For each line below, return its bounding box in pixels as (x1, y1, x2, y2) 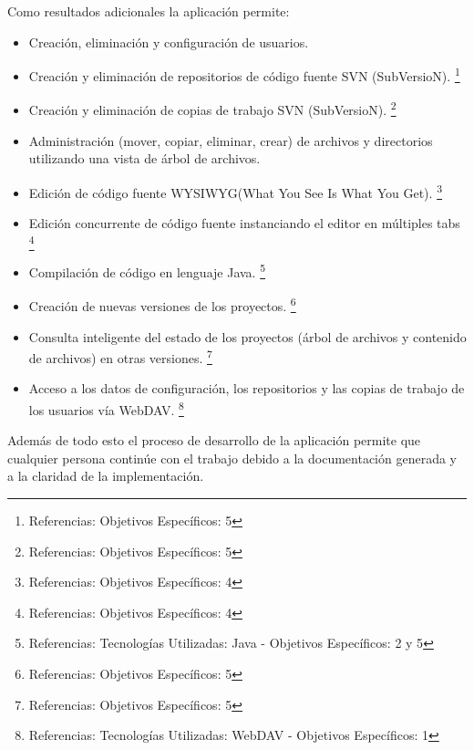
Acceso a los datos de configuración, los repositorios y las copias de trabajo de (28, 379, 465, 398)
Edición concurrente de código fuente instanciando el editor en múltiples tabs (28, 214, 460, 233)
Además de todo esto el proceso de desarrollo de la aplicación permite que (7, 431, 421, 450)
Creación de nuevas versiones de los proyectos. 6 (28, 294, 296, 315)
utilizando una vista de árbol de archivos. (28, 149, 261, 168)
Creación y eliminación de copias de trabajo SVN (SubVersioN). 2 (28, 98, 397, 120)
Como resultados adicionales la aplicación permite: (7, 2, 290, 20)
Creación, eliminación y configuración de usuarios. (28, 32, 309, 51)
